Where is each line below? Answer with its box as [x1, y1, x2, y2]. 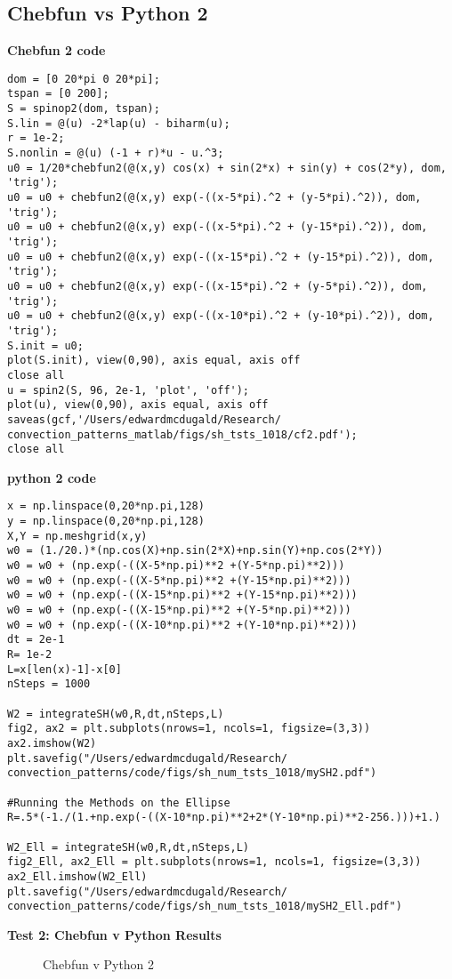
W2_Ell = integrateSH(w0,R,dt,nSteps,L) [7, 840, 250, 854]
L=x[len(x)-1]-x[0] [7, 662, 122, 676]
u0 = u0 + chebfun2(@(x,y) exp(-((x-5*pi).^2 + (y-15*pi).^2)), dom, [7, 221, 428, 234]
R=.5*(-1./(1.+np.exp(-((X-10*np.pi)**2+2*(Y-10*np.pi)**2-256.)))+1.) [7, 811, 440, 824]
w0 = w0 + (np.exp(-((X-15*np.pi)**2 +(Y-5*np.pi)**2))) [7, 604, 351, 617]
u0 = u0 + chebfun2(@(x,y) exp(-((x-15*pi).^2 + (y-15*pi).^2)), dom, [7, 250, 434, 263]
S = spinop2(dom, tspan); [7, 102, 160, 116]
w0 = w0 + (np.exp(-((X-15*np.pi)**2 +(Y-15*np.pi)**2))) [7, 589, 358, 602]
